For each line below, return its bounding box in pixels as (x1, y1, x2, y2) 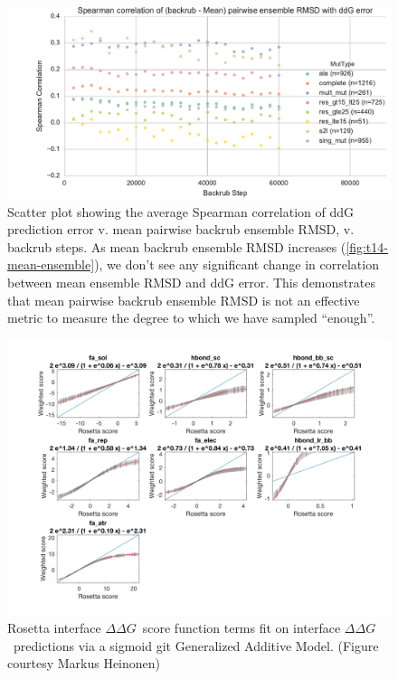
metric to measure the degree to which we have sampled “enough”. (7, 308, 375, 327)
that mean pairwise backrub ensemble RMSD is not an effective (7, 290, 360, 309)
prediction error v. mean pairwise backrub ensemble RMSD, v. (7, 220, 355, 239)
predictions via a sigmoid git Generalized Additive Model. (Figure (13, 636, 379, 655)
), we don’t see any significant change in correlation (94, 255, 379, 274)
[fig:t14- (346, 237, 388, 256)
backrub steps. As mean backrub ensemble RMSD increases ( (7, 237, 346, 256)
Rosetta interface (7, 618, 101, 637)
